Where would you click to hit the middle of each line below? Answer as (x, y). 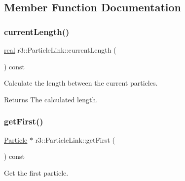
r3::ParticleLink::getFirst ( (75, 139)
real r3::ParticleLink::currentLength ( (60, 50)
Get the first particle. (36, 172)
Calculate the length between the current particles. (81, 83)
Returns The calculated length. (51, 99)
